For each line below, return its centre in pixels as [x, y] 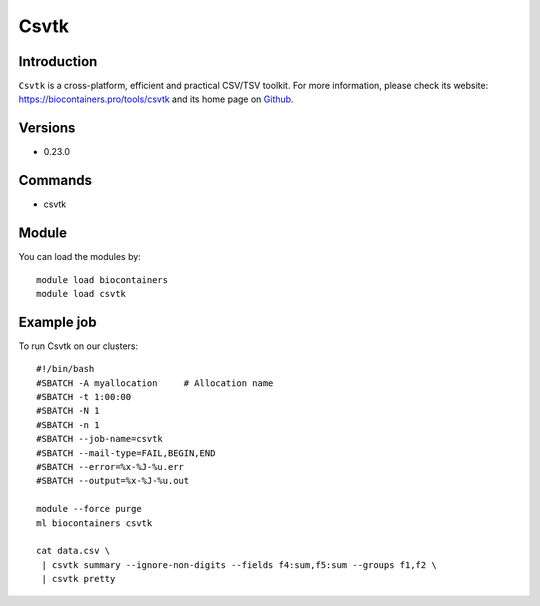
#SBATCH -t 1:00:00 [84, 397]
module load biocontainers [102, 279]
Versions [47, 128]
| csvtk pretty [78, 579]
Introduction [58, 61]
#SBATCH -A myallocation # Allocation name [155, 383]
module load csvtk [81, 293]
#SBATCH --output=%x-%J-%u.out [113, 481]
